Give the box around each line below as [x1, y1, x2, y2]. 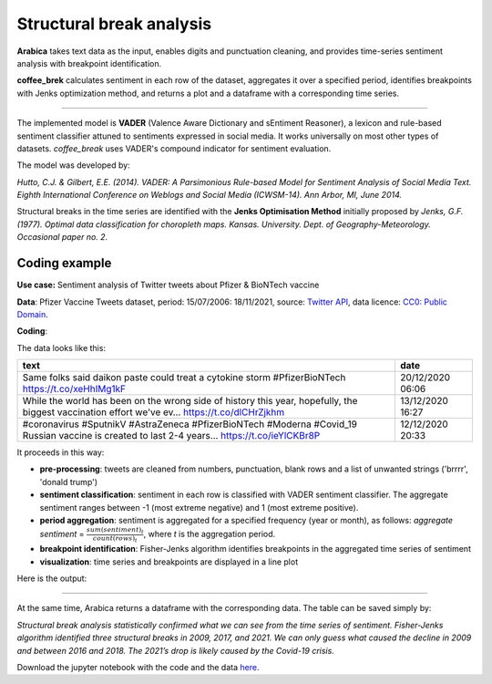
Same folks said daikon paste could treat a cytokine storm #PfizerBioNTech [22, 371, 346, 384]
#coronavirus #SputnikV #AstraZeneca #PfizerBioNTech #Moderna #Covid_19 [22, 418, 357, 430]
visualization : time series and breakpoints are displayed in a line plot [39, 556, 299, 567]
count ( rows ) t [92, 534, 138, 544]
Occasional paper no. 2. [16, 232, 108, 243]
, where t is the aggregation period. [143, 529, 276, 540]
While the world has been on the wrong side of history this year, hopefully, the [22, 395, 358, 408]
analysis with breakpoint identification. [16, 57, 162, 68]
